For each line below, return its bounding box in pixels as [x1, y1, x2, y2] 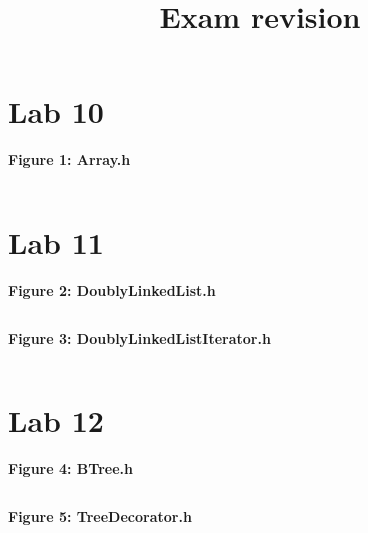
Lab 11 [8, 222, 104, 263]
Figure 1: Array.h [8, 149, 131, 170]
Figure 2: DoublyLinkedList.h [8, 280, 216, 301]
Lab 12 [8, 400, 104, 441]
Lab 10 [8, 91, 104, 132]
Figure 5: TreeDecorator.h [8, 505, 192, 526]
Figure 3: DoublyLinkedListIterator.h [8, 327, 271, 348]
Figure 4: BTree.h [8, 458, 133, 479]
